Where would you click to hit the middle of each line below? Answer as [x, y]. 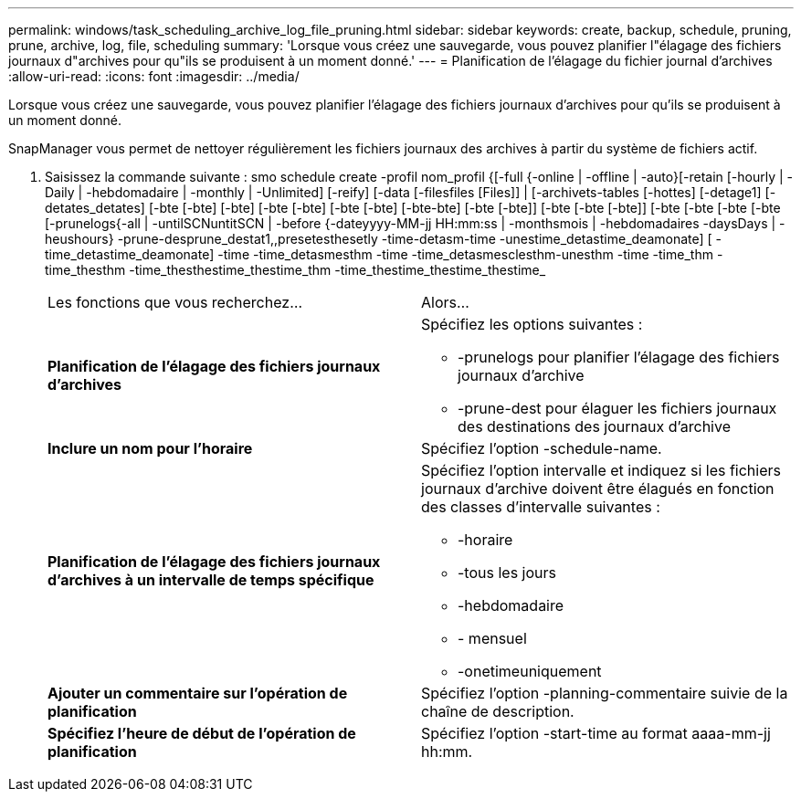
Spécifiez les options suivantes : [532, 324]
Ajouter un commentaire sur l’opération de [198, 693]
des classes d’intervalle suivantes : [541, 507]
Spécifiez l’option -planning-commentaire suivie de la [605, 693]
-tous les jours [507, 573]
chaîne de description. [498, 711]
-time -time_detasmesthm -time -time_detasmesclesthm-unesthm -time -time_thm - [470, 254]
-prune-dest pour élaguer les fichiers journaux [617, 408]
